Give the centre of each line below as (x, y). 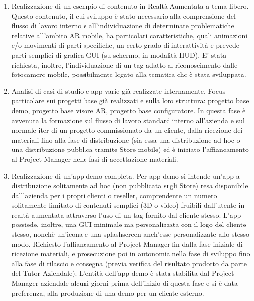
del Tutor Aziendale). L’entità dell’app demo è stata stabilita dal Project (123, 273)
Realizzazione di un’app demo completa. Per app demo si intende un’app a (126, 176)
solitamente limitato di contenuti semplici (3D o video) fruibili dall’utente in (128, 205)
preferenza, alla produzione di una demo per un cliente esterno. (108, 292)
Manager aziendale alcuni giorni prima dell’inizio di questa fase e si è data (125, 283)
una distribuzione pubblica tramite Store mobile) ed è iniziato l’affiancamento (130, 149)
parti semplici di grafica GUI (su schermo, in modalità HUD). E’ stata (119, 54)
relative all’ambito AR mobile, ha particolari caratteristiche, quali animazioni (129, 35)
